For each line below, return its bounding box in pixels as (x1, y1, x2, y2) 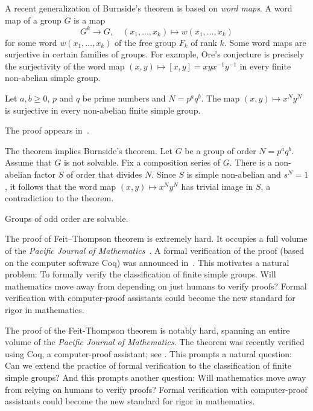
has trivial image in (181, 180, 253, 192)
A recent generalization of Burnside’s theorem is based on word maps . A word (5, 2, 292, 14)
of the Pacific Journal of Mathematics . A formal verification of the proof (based (5, 244, 304, 256)
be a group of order (185, 144, 256, 157)
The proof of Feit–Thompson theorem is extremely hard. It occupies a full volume (5, 232, 308, 245)
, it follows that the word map (5, 180, 116, 192)
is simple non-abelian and (186, 168, 281, 181)
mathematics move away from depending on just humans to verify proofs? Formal (5, 279, 307, 292)
